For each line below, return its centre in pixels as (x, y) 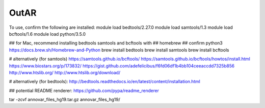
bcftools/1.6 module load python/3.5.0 (47, 34)
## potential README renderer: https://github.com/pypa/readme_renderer (84, 90)
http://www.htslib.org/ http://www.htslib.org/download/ (65, 72)
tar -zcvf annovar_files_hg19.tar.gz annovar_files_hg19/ (65, 100)
